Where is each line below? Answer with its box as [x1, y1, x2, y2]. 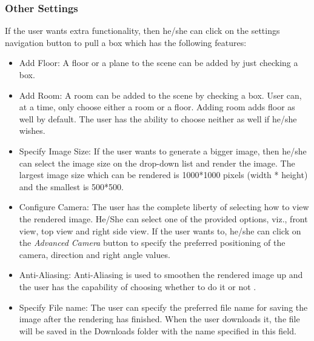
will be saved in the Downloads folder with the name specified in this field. [19, 324, 296, 337]
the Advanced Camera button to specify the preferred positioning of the [19, 236, 286, 249]
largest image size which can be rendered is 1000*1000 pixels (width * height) [19, 168, 308, 181]
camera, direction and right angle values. [19, 248, 170, 260]
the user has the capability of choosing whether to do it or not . [19, 280, 256, 293]
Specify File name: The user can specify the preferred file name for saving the [19, 300, 308, 313]
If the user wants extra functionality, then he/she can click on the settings [5, 24, 280, 37]
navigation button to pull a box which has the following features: [5, 36, 247, 48]
